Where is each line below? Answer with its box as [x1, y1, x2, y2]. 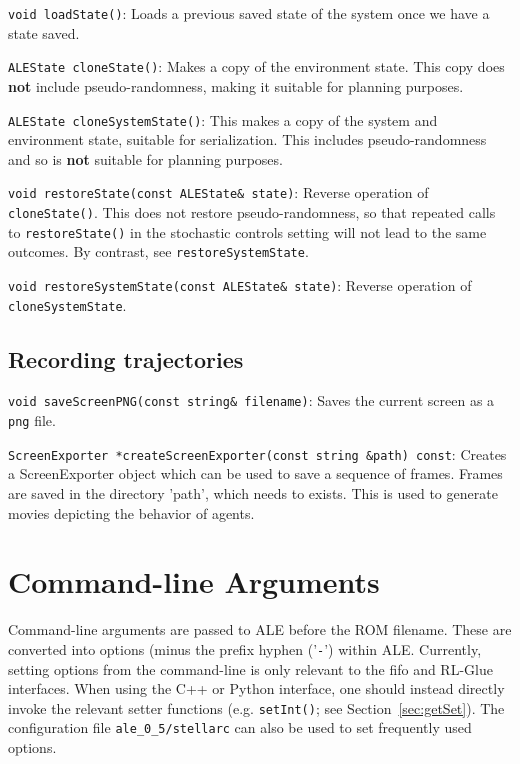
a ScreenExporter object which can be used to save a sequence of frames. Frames [8, 463, 503, 484]
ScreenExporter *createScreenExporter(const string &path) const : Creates [8, 443, 507, 464]
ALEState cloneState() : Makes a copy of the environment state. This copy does [8, 56, 505, 77]
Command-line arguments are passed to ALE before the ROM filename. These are [8, 619, 512, 640]
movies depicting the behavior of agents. [8, 502, 255, 523]
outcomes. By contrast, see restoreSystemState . [8, 241, 309, 262]
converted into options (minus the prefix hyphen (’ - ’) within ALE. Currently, [8, 638, 482, 659]
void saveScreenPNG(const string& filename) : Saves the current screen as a [8, 390, 495, 411]
